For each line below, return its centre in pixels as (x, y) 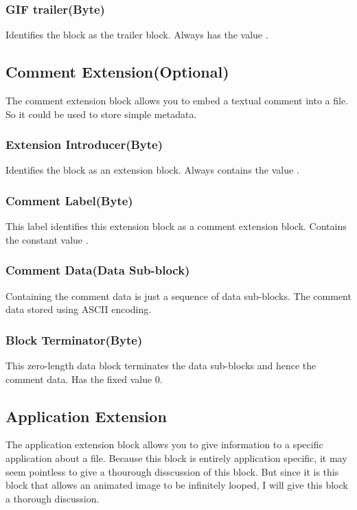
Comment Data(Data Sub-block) (98, 270)
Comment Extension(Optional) (117, 72)
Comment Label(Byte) (69, 200)
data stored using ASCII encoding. (79, 309)
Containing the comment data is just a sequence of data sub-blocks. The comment (178, 295)
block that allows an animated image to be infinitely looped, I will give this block (177, 485)
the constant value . (47, 239)
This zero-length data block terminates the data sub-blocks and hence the (161, 366)
